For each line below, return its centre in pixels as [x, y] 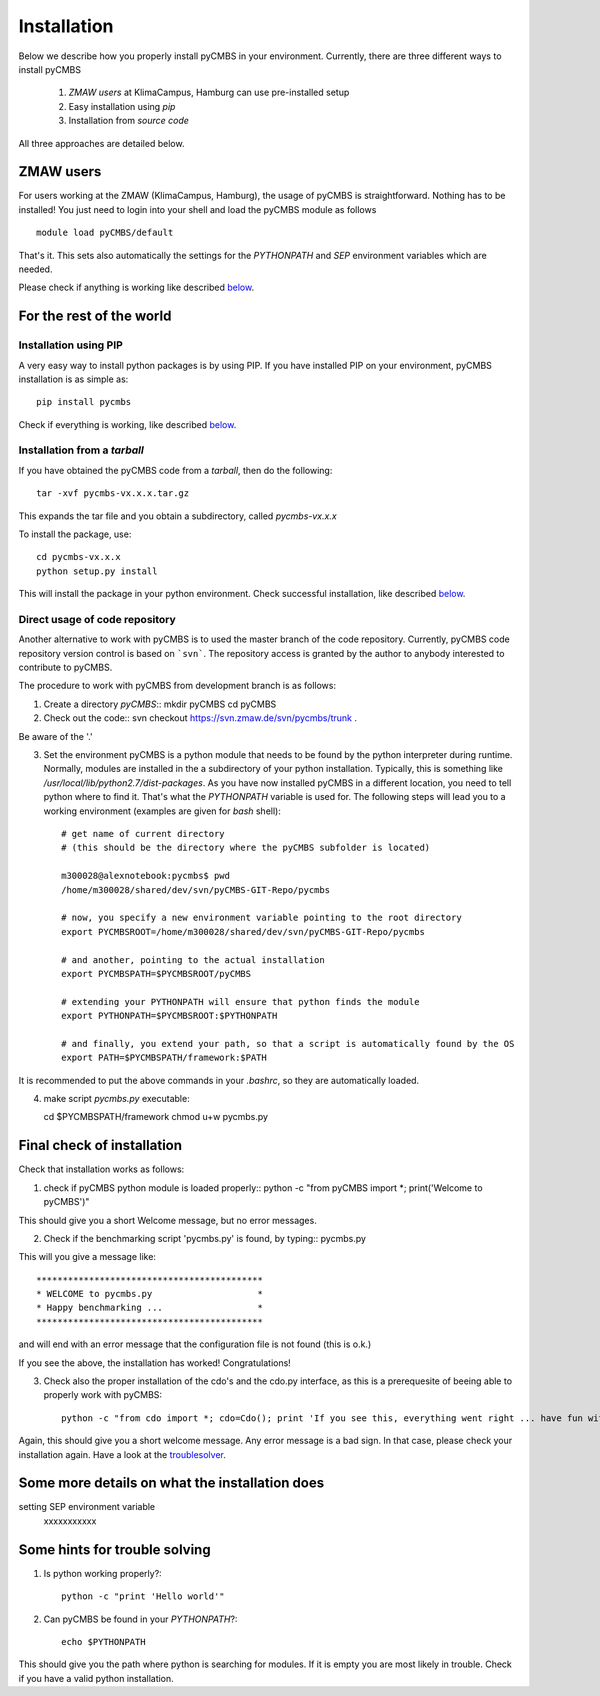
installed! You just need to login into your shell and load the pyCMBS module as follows [197, 209]
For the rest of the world [95, 316]
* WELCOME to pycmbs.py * [150, 1294]
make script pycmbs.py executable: [116, 1099]
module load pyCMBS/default [105, 233]
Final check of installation [100, 1145]
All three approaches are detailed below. [101, 143]
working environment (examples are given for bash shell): [162, 811]
